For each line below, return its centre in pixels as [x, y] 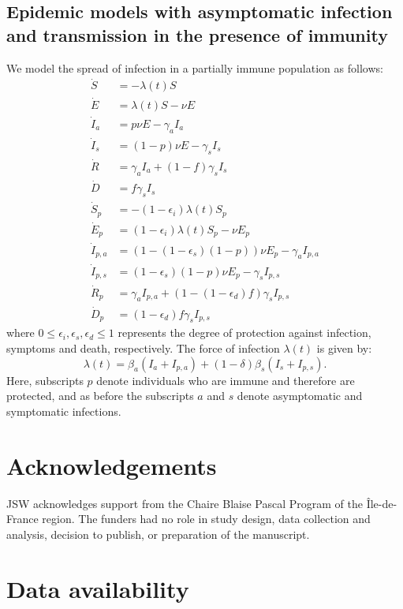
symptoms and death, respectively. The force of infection [143, 348]
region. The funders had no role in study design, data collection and [206, 519]
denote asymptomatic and [300, 396]
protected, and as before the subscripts [100, 396]
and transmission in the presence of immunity [197, 34]
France [22, 519]
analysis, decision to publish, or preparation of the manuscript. [158, 534]
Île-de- [382, 503]
